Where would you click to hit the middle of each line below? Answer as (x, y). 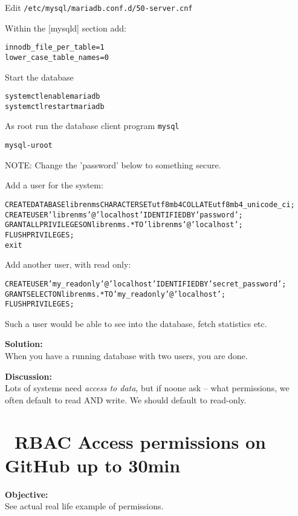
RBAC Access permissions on (140, 441)
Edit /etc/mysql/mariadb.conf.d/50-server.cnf (99, 7)
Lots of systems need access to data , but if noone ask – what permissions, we (147, 388)
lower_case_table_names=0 (57, 57)
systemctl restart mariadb (55, 106)
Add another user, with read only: (68, 264)
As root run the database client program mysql (92, 126)
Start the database (39, 77)
